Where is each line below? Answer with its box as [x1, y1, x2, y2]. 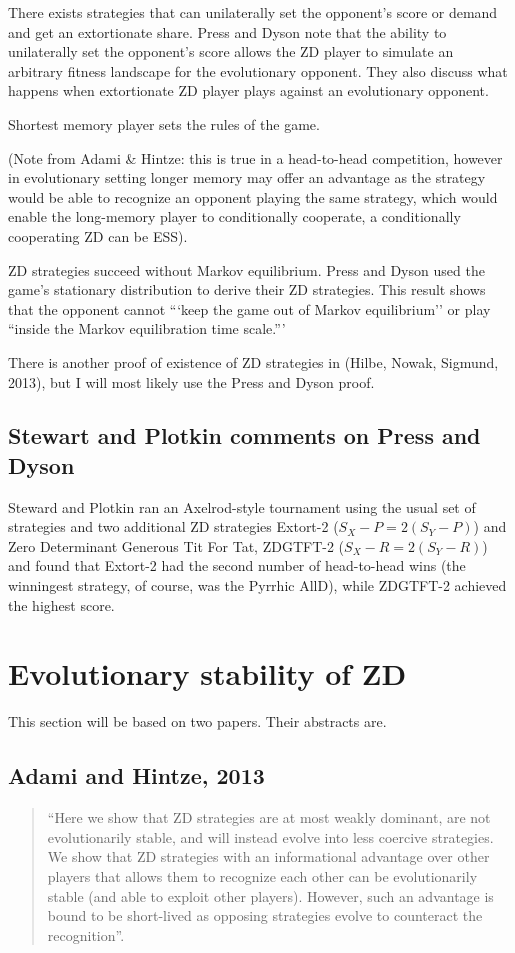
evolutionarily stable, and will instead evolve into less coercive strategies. [47, 826, 494, 847]
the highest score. [8, 594, 115, 615]
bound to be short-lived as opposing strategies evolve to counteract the [47, 905, 483, 926]
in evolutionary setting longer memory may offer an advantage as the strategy [8, 167, 486, 188]
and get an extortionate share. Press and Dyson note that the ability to [8, 21, 447, 42]
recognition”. [47, 924, 125, 945]
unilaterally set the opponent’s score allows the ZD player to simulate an [8, 41, 454, 62]
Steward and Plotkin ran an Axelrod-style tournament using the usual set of [8, 496, 476, 517]
